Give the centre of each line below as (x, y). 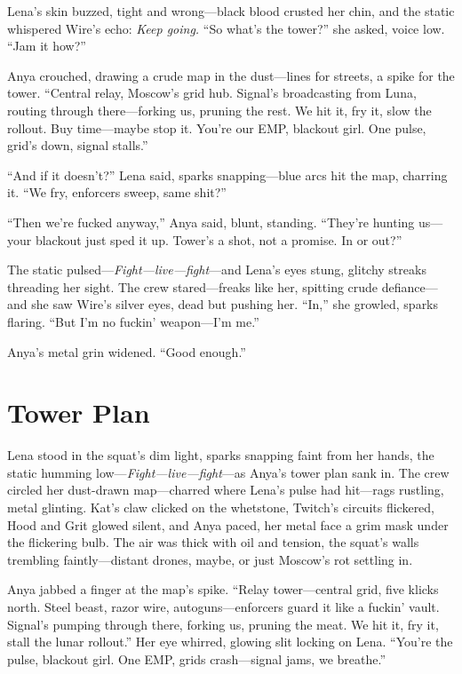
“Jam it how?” (47, 46)
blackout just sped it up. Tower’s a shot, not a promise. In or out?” (219, 239)
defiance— (410, 286)
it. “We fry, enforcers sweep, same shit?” (117, 192)
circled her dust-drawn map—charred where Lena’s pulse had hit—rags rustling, (226, 490)
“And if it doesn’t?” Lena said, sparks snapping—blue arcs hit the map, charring (227, 174)
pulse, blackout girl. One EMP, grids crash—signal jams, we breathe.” (197, 658)
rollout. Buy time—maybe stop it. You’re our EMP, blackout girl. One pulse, (217, 127)
